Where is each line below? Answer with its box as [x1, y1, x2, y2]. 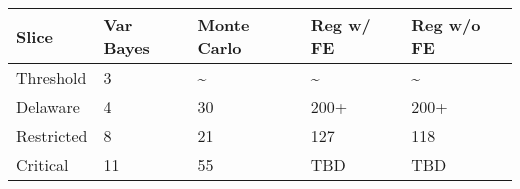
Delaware [16, 95, 80, 118]
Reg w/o [411, 13, 481, 36]
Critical [16, 153, 69, 176]
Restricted [16, 124, 88, 147]
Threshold [16, 66, 87, 89]
